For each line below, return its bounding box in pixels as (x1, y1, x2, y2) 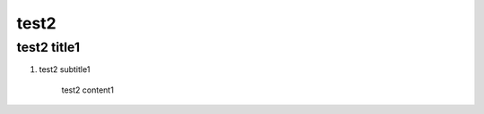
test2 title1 (16, 39, 81, 55)
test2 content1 (61, 85, 114, 95)
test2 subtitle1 (39, 64, 91, 75)
